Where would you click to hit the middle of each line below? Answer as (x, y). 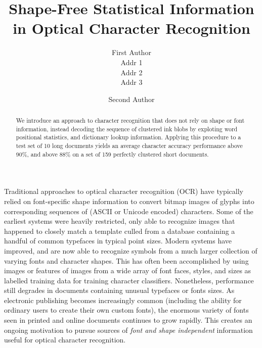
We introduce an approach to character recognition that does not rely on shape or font (130, 120)
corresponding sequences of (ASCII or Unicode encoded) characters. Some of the (129, 211)
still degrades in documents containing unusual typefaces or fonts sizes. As (119, 290)
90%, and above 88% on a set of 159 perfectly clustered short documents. (112, 154)
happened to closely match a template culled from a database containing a (120, 231)
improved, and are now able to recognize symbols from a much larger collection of (131, 250)
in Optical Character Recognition (132, 28)
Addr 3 (132, 82)
